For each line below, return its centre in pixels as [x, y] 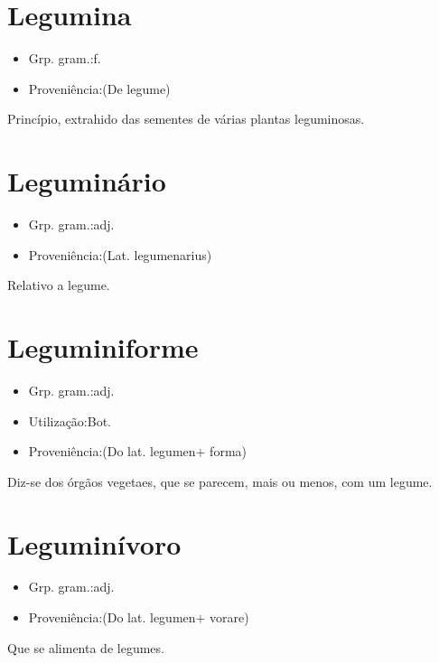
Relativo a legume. [59, 285]
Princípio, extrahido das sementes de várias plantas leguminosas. [186, 119]
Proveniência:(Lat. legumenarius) [120, 254]
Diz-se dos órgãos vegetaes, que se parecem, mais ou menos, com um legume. [220, 481]
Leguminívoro [94, 543]
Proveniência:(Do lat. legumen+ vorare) [139, 617]
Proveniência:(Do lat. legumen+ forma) [138, 451]
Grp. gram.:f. [65, 58]
